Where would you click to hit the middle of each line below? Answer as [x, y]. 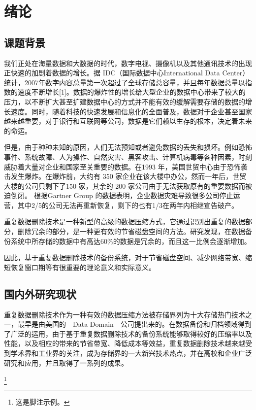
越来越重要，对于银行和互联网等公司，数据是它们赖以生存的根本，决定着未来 [128, 121]
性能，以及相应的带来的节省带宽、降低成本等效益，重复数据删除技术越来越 [125, 343]
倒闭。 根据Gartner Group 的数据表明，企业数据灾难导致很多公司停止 [122, 195]
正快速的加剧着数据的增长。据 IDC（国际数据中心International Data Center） [127, 73]
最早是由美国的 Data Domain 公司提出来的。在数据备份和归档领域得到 [134, 324]
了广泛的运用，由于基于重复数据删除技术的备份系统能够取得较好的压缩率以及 [128, 333]
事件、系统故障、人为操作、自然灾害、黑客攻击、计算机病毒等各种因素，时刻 [128, 156]
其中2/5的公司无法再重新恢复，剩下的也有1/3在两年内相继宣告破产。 [128, 205]
